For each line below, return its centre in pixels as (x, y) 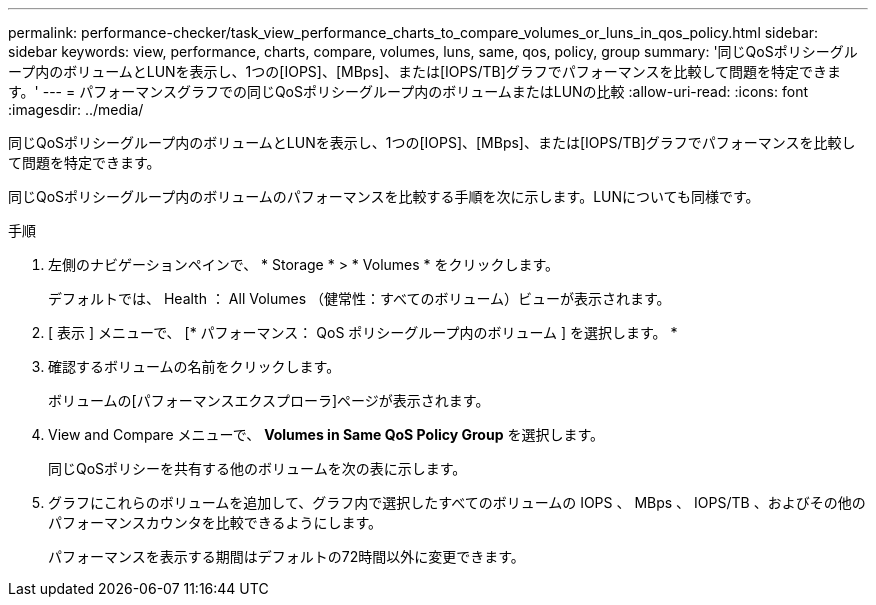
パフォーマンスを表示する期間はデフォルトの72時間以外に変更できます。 (286, 556)
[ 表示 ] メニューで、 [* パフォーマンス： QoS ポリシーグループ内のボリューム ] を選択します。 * (363, 332)
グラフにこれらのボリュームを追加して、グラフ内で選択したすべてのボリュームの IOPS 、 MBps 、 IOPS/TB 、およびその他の (457, 502)
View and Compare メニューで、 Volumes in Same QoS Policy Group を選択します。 (326, 434)
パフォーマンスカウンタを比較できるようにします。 (215, 522)
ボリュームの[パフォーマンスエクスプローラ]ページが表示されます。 (269, 400)
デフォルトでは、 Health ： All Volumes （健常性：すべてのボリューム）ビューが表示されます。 (359, 298)
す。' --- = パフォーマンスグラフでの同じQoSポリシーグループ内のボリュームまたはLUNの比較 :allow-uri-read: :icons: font (408, 91)
